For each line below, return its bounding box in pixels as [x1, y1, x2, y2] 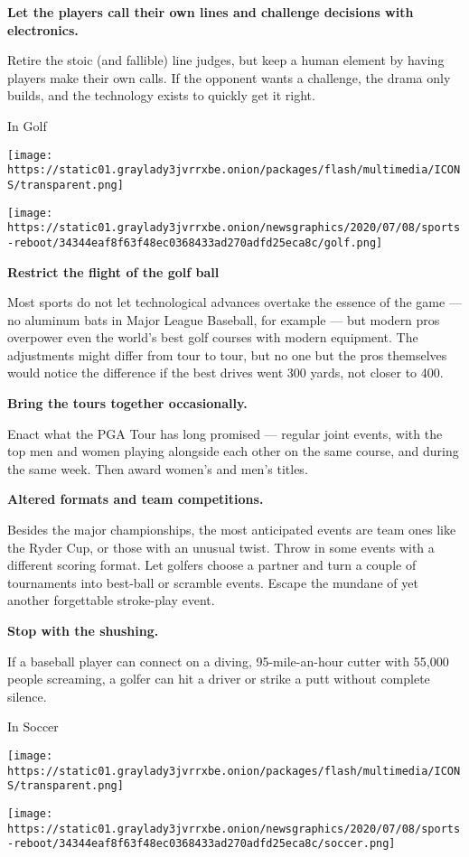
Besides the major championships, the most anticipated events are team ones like [7, 520, 456, 539]
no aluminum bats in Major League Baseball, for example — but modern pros [7, 310, 440, 329]
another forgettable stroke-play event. [7, 591, 215, 610]
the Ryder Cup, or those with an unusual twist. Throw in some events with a [7, 537, 435, 556]
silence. [7, 686, 47, 705]
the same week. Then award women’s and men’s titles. [7, 459, 308, 478]
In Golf [7, 116, 47, 135]
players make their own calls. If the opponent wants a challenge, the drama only [7, 68, 451, 87]
